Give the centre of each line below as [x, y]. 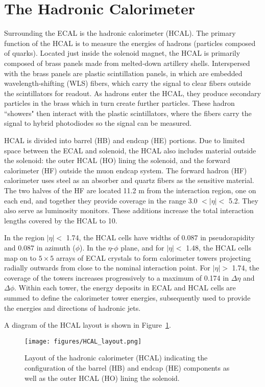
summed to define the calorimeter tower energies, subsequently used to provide [127, 297]
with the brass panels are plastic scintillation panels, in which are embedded [123, 73]
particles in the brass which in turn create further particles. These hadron [119, 103]
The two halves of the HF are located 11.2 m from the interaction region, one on [130, 190]
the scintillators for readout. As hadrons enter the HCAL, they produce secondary [132, 93]
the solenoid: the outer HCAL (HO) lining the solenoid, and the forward [117, 160]
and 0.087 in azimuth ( [40, 247]
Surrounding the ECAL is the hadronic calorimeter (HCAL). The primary [120, 33]
